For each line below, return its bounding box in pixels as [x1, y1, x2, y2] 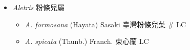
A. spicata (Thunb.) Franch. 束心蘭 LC [25, 36, 149, 46]
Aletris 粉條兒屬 [12, 2, 65, 12]
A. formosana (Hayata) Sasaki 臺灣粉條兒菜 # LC [25, 19, 186, 29]
